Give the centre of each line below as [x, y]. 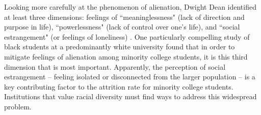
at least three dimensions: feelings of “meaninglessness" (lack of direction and [124, 17]
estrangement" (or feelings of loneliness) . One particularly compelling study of [127, 36]
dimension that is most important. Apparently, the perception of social [115, 66]
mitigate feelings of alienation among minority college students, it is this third [126, 56]
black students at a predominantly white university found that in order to [120, 47]
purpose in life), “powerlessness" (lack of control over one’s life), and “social [122, 27]
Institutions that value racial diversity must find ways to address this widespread [130, 96]
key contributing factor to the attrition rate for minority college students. [119, 86]
